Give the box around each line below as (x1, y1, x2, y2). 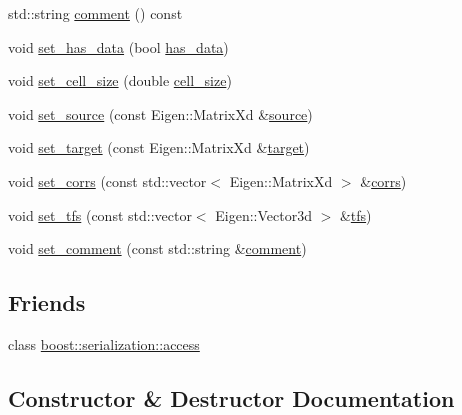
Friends (8, 287, 86, 318)
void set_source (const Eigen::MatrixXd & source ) (8, 103, 313, 124)
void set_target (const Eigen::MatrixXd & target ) (8, 137, 310, 158)
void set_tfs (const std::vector (8, 204, 192, 225)
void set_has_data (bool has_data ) (8, 36, 229, 57)
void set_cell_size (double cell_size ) (8, 70, 232, 91)
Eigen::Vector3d (215, 204, 312, 225)
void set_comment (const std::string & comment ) (8, 238, 307, 259)
